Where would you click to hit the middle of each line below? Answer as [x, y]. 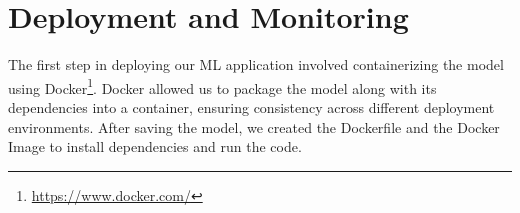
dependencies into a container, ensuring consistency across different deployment [251, 106]
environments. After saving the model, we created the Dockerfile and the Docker [254, 126]
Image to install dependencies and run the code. [155, 146]
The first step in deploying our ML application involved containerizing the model [256, 64]
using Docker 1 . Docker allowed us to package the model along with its [222, 86]
